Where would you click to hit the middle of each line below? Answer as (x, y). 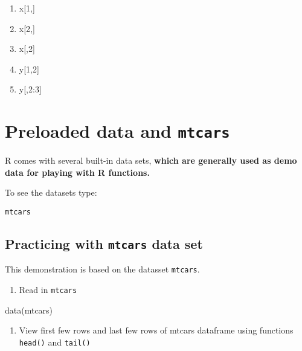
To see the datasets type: (51, 192)
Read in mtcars (48, 290)
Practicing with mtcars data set (104, 244)
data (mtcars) (29, 310)
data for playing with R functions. (77, 172)
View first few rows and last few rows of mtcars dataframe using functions (156, 330)
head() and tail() (55, 342)
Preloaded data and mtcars (117, 131)
